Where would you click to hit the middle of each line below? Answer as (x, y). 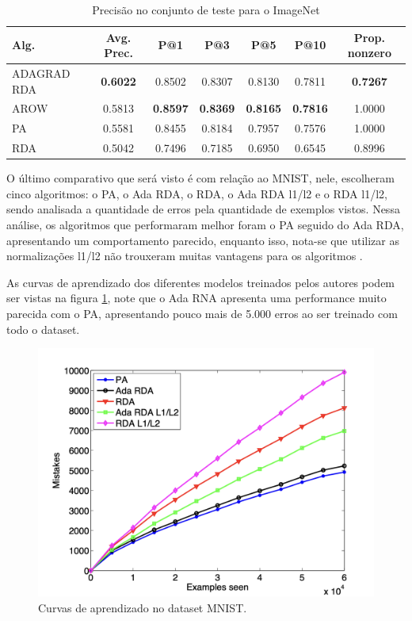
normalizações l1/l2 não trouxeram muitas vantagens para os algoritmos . (185, 256)
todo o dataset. (43, 329)
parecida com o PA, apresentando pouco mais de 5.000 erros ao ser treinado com (202, 313)
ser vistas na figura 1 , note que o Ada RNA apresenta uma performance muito (196, 298)
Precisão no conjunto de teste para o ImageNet (206, 10)
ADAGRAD (41, 73)
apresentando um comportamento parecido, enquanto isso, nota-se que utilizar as (203, 240)
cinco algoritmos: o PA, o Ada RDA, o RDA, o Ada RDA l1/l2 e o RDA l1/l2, (197, 193)
